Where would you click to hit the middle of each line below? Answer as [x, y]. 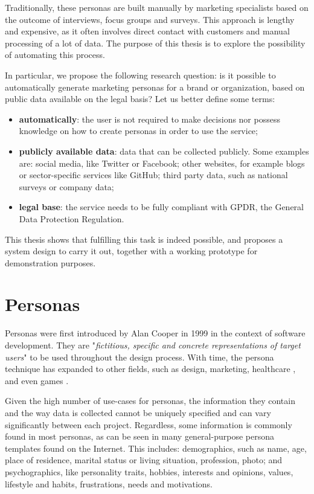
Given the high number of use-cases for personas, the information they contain [150, 401]
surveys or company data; [66, 186]
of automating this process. [55, 55]
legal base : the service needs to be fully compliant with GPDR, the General [161, 207]
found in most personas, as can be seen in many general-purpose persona [139, 436]
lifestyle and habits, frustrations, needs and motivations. [109, 483]
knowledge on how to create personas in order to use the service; [138, 131]
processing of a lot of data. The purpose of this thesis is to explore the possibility [155, 43]
